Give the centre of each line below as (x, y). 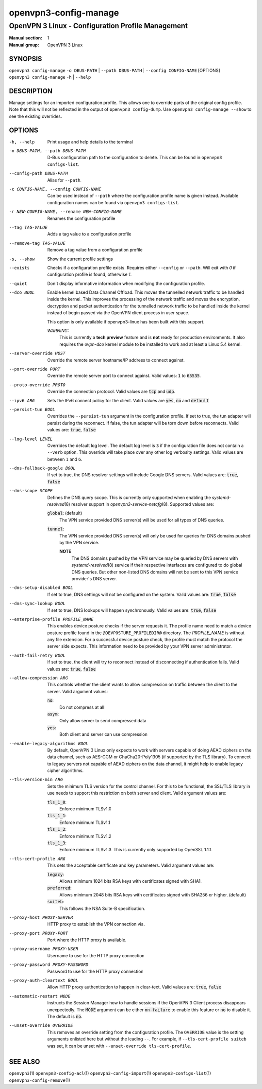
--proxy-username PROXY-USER (44, 949)
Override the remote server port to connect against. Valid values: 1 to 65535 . (124, 376)
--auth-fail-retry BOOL (37, 655)
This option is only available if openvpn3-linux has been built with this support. (126, 321)
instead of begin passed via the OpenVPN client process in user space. (118, 313)
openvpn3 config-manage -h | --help (50, 77)
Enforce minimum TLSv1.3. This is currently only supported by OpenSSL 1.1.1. (136, 850)
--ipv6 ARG (22, 401)
